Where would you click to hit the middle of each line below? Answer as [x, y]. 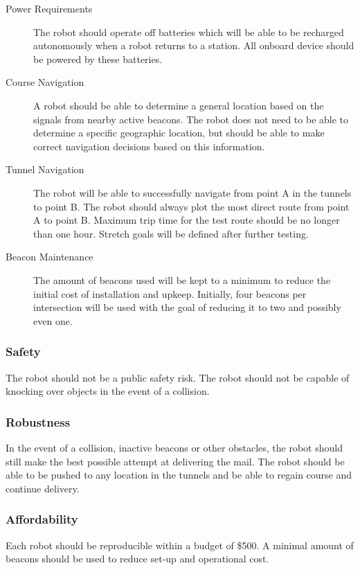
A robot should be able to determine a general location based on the [179, 105]
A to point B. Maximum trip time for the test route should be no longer [187, 220]
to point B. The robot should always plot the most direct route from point [191, 206]
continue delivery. [43, 488]
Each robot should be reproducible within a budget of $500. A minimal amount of [180, 545]
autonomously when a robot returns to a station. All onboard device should [194, 45]
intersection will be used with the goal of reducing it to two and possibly [187, 307]
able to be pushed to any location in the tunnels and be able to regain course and [179, 475]
